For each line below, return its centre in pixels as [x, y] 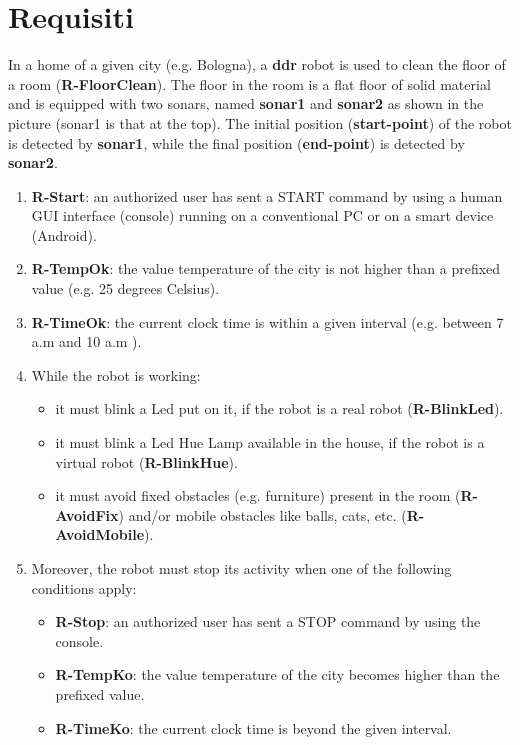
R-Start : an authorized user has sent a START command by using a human [267, 195]
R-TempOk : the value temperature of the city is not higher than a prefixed [266, 268]
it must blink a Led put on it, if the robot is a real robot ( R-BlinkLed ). [279, 408]
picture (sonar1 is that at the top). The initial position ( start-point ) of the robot [260, 122]
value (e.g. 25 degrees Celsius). [125, 288]
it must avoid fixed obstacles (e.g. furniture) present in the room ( [258, 495]
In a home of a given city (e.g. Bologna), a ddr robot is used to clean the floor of [257, 64]
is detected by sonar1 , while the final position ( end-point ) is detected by [236, 142]
